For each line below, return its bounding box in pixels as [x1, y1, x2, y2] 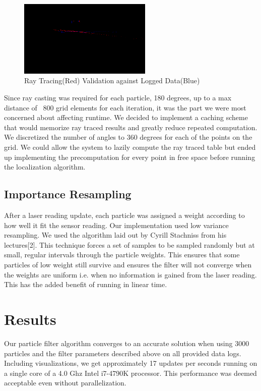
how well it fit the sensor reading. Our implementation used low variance [4, 219, 229, 230]
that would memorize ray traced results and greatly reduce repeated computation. [4, 122, 257, 132]
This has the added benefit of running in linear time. [4, 279, 167, 290]
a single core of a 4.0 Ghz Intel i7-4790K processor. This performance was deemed [4, 367, 257, 378]
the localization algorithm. [4, 161, 86, 172]
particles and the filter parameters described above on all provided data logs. [4, 348, 241, 358]
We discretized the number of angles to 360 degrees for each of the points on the [4, 132, 252, 142]
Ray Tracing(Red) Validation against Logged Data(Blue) [24, 75, 200, 86]
